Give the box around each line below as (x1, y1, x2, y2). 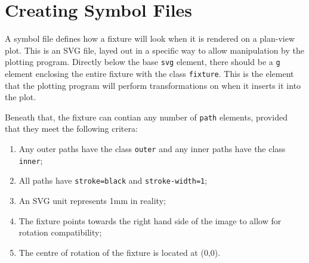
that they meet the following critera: (5, 122, 138, 135)
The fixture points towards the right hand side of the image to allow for (18, 214, 282, 227)
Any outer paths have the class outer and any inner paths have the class (18, 143, 286, 155)
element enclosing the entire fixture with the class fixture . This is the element (5, 67, 294, 79)
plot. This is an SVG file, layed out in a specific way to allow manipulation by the (5, 44, 304, 56)
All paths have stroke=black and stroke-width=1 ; (18, 174, 208, 187)
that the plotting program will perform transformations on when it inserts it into (5, 79, 301, 91)
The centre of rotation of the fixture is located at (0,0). (18, 246, 221, 258)
